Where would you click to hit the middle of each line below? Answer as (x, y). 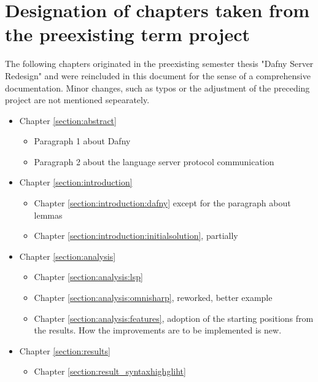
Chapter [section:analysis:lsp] (88, 277)
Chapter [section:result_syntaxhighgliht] (110, 371)
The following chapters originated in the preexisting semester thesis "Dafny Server (159, 64)
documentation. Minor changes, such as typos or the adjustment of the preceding (157, 88)
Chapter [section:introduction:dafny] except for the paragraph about (162, 203)
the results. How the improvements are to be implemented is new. (158, 330)
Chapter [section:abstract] (68, 120)
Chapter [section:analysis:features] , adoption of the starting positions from (174, 318)
